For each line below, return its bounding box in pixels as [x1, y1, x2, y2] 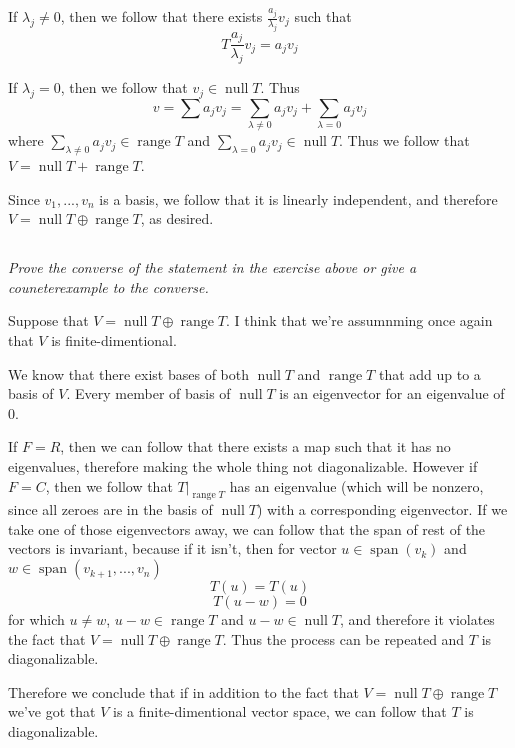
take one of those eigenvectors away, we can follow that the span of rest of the [8, 518, 486, 539]
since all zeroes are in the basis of [8, 499, 213, 520]
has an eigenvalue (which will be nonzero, [229, 475, 484, 496]
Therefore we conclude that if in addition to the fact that [8, 681, 359, 702]
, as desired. [140, 208, 214, 229]
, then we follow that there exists [60, 6, 263, 26]
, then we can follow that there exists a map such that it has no [60, 436, 451, 457]
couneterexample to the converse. [8, 276, 209, 297]
